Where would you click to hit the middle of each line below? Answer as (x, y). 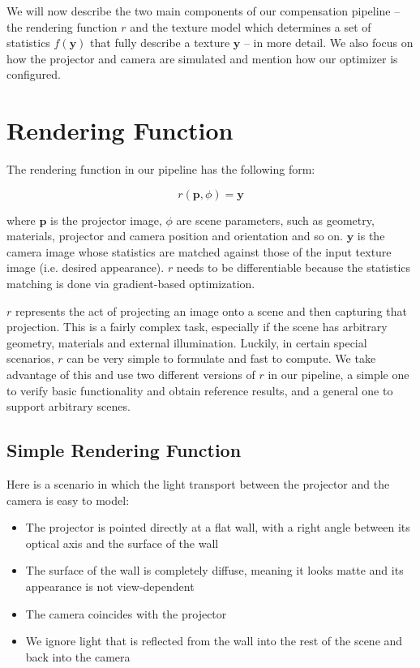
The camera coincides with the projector (126, 613)
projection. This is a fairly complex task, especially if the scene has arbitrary (197, 327)
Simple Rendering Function (124, 450)
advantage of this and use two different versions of (131, 375)
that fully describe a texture (160, 43)
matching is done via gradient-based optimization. (131, 284)
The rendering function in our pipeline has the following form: (161, 169)
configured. (34, 74)
